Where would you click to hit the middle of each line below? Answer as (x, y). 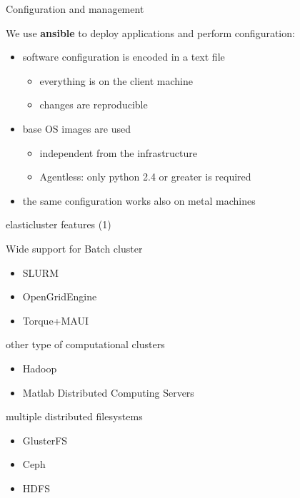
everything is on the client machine (116, 80)
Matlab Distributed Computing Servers (108, 392)
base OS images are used (76, 128)
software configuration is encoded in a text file (124, 57)
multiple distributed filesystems (74, 416)
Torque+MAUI (56, 320)
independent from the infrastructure (118, 152)
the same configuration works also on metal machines (139, 200)
